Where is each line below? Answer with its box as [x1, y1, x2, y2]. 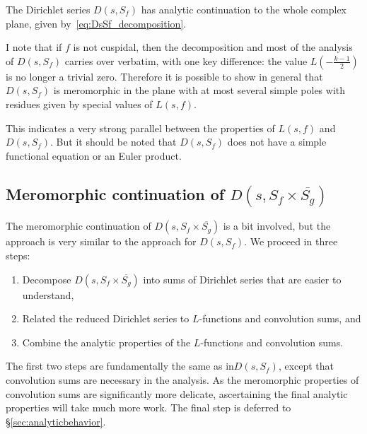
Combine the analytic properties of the [22, 334, 191, 349]
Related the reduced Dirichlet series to [22, 311, 190, 326]
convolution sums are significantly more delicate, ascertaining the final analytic [6, 386, 348, 401]
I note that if [6, 40, 62, 54]
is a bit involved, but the [223, 218, 331, 233]
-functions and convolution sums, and [199, 311, 361, 326]
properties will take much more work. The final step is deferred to [6, 400, 291, 415]
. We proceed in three [244, 234, 338, 249]
